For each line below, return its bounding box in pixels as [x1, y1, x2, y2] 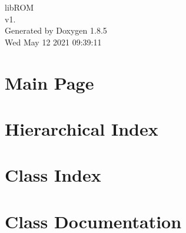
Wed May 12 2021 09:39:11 [5, 35, 102, 48]
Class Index [5, 163, 101, 187]
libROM [5, 1, 34, 13]
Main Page [5, 70, 94, 94]
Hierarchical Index [5, 116, 158, 140]
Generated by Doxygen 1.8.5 [5, 24, 107, 37]
